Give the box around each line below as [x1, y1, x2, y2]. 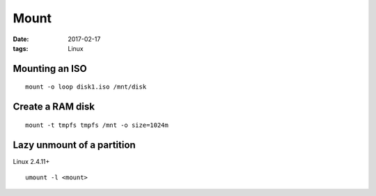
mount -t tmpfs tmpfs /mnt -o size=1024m [25, 121, 169, 129]
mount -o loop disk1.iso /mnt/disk [25, 83, 147, 91]
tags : [13, 44, 29, 52]
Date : [13, 35, 29, 43]
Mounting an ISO [13, 63, 87, 75]
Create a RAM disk [13, 101, 95, 113]
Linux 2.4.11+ [13, 157, 50, 165]
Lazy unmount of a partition [13, 139, 136, 151]
